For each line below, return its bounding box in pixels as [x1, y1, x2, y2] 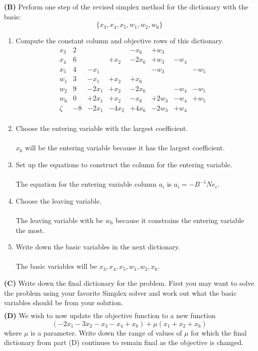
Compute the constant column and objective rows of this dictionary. [15, 35, 224, 46]
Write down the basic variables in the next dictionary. [15, 241, 180, 252]
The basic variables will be [15, 261, 97, 271]
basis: [4, 11, 21, 21]
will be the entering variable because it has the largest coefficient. [25, 142, 225, 153]
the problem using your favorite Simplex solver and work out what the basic [4, 287, 237, 298]
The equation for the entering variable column [15, 179, 157, 189]
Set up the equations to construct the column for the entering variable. [15, 159, 233, 169]
